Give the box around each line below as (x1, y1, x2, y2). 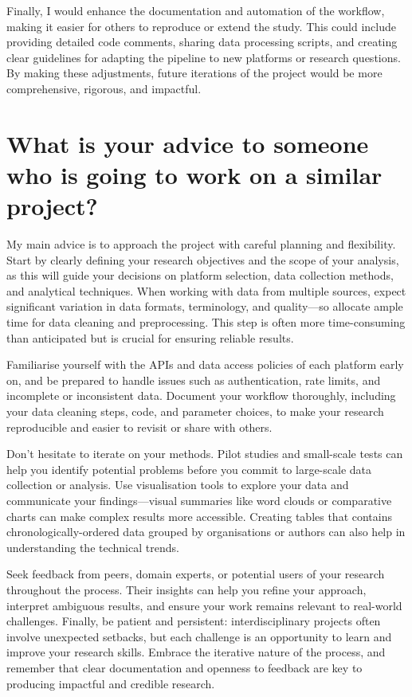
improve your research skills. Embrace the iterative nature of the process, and (6, 644, 386, 660)
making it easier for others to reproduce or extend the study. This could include (6, 18, 397, 34)
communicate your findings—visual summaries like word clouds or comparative (6, 491, 392, 508)
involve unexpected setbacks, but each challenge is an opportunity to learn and (6, 628, 392, 644)
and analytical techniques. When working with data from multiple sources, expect (6, 282, 406, 299)
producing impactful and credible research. (6, 675, 215, 691)
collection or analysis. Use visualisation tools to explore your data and (6, 476, 349, 493)
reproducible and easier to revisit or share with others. (6, 418, 273, 435)
